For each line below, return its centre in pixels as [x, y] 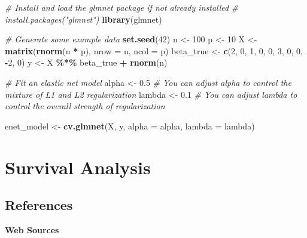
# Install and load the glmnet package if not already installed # [122, 7]
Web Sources [32, 229]
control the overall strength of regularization [85, 106]
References [39, 205]
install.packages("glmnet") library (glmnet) [83, 19]
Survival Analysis [78, 167]
